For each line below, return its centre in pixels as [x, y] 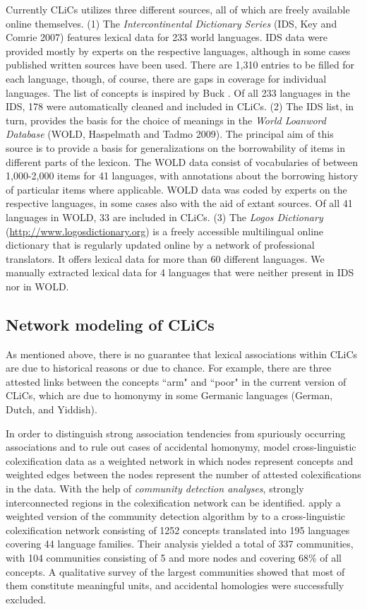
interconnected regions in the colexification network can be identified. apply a [173, 502]
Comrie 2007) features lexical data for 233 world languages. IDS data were [167, 37]
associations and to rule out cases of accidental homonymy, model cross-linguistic [181, 447]
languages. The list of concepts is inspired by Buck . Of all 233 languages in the [178, 92]
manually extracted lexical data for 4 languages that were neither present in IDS [180, 272]
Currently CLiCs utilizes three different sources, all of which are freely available [178, 9]
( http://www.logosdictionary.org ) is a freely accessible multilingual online [165, 231]
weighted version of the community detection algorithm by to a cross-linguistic [176, 516]
